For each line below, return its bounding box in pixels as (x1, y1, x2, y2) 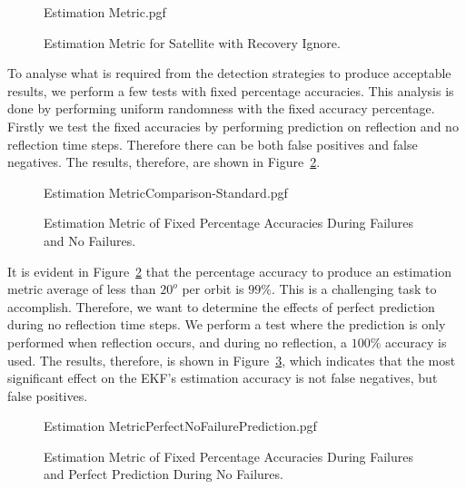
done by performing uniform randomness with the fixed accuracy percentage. (7, 99, 435, 118)
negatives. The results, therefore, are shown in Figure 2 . (7, 152, 321, 171)
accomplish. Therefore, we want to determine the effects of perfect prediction (7, 297, 435, 316)
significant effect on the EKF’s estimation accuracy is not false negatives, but (7, 368, 438, 387)
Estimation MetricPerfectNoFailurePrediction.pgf (44, 416, 317, 435)
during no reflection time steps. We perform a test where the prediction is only (7, 315, 446, 334)
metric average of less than (7, 279, 156, 298)
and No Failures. (44, 230, 136, 249)
